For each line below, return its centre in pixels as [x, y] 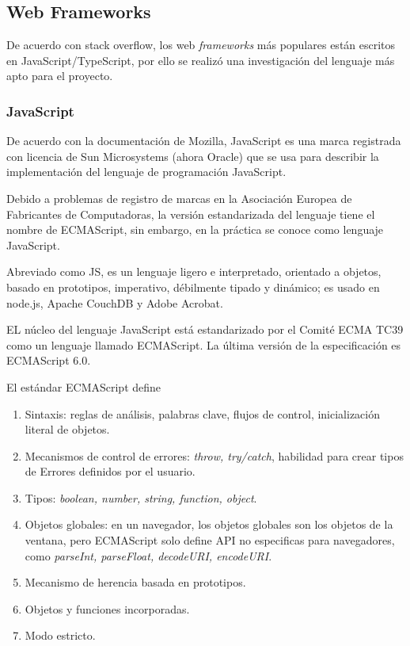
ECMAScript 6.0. [49, 360]
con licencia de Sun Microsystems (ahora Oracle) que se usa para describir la [193, 156]
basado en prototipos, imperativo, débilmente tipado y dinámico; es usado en [193, 287]
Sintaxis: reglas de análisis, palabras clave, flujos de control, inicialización [203, 413]
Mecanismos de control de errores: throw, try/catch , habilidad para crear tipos [214, 455]
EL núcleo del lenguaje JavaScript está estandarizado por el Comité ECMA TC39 [205, 329]
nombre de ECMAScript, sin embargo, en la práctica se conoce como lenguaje [195, 229]
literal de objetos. [67, 429]
